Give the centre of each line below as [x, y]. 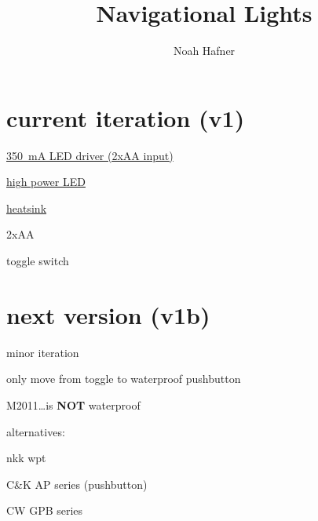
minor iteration [43, 352]
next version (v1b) [108, 314]
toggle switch [38, 261]
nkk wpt [26, 458]
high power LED [46, 182]
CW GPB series [45, 510]
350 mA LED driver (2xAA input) [90, 155]
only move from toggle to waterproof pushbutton [124, 379]
